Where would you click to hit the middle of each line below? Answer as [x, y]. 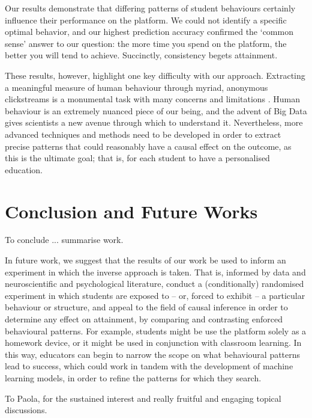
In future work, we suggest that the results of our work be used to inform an [145, 260]
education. [24, 169]
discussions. [26, 410]
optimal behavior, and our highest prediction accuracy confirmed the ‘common [149, 32]
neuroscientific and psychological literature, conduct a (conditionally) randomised [154, 284]
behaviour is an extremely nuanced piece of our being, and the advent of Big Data [156, 110]
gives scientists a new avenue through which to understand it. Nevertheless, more [154, 122]
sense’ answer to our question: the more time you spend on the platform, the [146, 43]
